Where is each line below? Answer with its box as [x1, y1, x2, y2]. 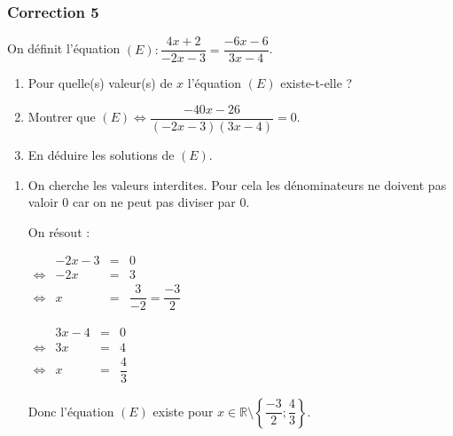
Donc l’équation [27, 401, 114, 420]
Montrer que [27, 107, 96, 126]
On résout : [27, 222, 90, 241]
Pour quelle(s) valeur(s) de [27, 74, 173, 92]
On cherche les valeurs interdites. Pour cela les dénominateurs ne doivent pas [27, 175, 447, 194]
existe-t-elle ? [280, 74, 353, 92]
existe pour [152, 401, 214, 420]
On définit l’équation [7, 39, 121, 58]
